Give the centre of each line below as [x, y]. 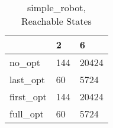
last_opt [28, 79]
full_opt [27, 114]
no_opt [25, 62]
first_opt [28, 96]
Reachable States [56, 21]
